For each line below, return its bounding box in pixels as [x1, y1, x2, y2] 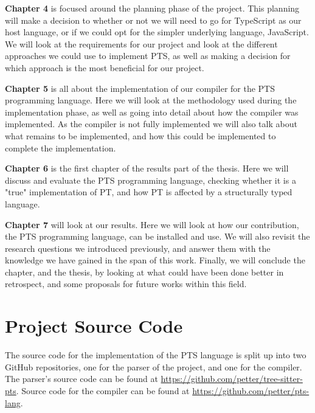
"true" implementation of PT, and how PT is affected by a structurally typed [5, 186, 292, 198]
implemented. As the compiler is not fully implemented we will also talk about [5, 117, 297, 130]
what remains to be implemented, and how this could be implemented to [5, 129, 276, 142]
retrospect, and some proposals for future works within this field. [5, 277, 247, 290]
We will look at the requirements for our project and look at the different [5, 37, 278, 50]
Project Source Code [5, 313, 183, 338]
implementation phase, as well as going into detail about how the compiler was [5, 105, 299, 118]
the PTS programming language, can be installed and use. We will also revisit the [5, 230, 310, 243]
